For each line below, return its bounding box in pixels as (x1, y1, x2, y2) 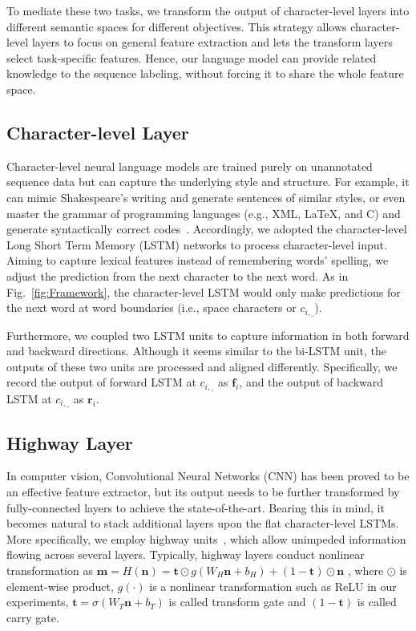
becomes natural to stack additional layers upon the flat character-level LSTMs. (6, 515, 399, 532)
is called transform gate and (168, 593, 306, 610)
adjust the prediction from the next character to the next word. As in (6, 267, 349, 284)
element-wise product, (6, 577, 114, 594)
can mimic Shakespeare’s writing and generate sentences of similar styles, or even (6, 188, 406, 205)
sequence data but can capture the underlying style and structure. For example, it (6, 173, 410, 190)
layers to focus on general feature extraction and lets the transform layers (31, 34, 393, 51)
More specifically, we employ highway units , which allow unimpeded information (6, 530, 406, 547)
